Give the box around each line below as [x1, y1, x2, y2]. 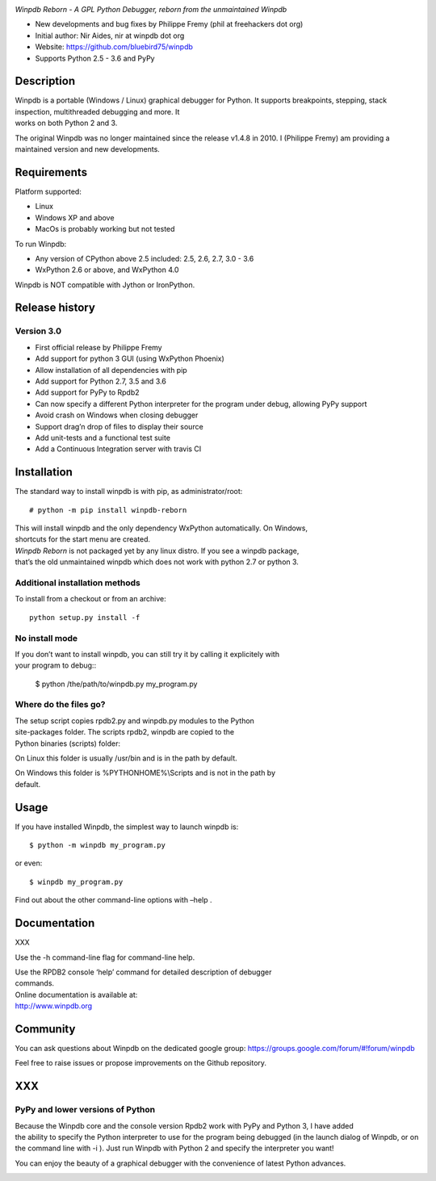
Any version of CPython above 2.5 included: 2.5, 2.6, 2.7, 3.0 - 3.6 [35, 253, 254, 263]
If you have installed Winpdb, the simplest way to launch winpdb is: [15, 822, 239, 831]
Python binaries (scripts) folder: [15, 739, 121, 748]
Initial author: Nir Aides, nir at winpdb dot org [35, 31, 185, 40]
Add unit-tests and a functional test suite [35, 433, 171, 442]
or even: [15, 858, 43, 868]
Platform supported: [15, 186, 82, 196]
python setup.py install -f [29, 613, 140, 622]
